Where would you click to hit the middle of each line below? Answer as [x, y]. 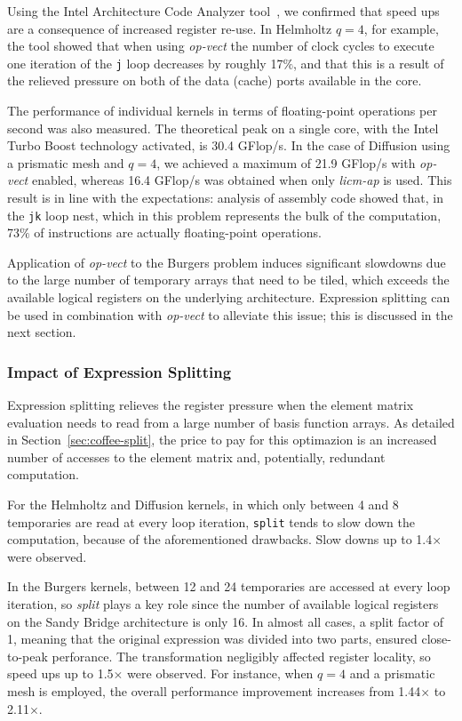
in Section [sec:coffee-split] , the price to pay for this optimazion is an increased [222, 440]
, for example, [401, 28]
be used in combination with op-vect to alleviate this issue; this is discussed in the [230, 314]
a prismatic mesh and [66, 162]
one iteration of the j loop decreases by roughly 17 [145, 63]
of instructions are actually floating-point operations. [178, 232]
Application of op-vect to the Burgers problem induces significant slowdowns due [227, 262]
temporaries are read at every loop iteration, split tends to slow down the [211, 521]
